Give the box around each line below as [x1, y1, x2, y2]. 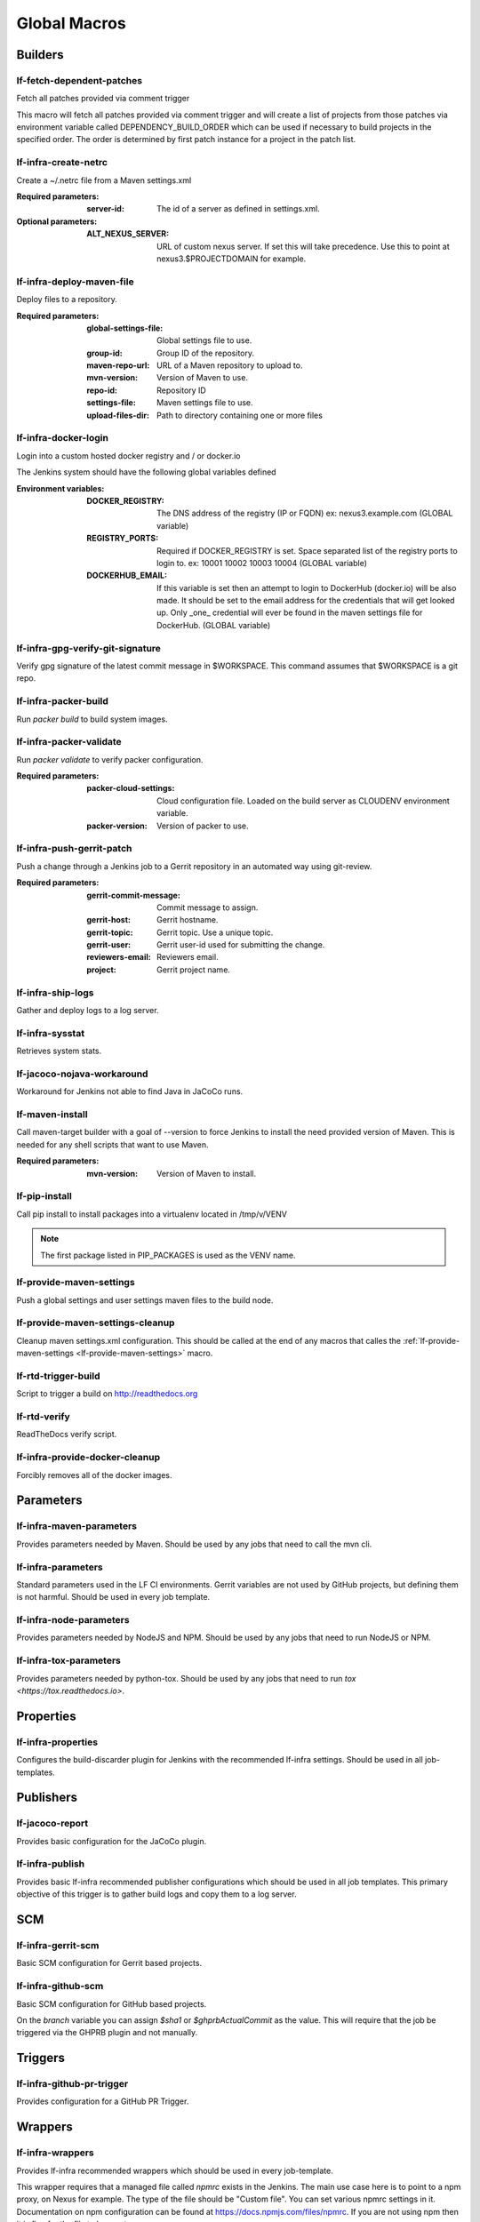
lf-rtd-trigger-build [16, 1370, 101, 1382]
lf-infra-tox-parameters [16, 1654, 122, 1666]
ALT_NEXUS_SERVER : [86, 228, 169, 239]
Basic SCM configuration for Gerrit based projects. [16, 1958, 203, 1969]
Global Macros [16, 13, 126, 33]
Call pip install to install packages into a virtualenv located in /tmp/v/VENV [16, 1209, 288, 1219]
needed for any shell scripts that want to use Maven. [16, 1139, 209, 1150]
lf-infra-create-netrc [16, 156, 108, 169]
